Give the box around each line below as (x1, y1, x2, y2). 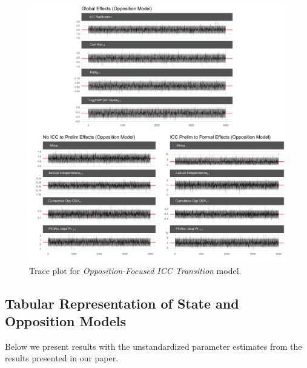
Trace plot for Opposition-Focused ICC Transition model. (29, 264, 242, 276)
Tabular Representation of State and (5, 293, 239, 312)
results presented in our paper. (5, 352, 119, 364)
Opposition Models (5, 311, 126, 330)
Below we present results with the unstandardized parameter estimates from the (5, 340, 302, 352)
